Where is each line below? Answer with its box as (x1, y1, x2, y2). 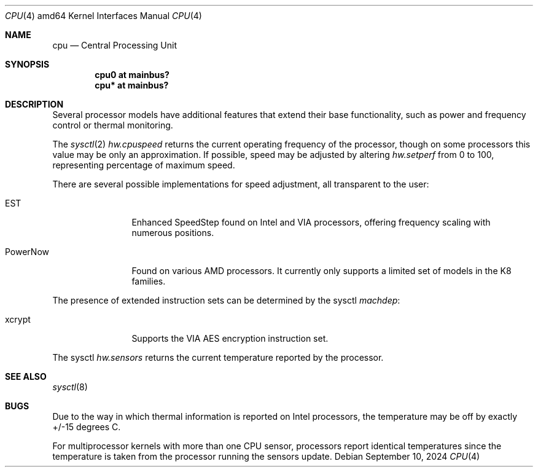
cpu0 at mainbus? (95, 69, 170, 80)
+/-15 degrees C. (52, 422, 121, 432)
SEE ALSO (5, 371, 47, 382)
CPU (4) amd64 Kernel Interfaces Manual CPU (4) (5, 10, 202, 21)
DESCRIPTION (5, 99, 64, 109)
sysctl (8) (52, 382, 88, 392)
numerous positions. (131, 227, 214, 238)
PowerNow (5, 246, 50, 257)
